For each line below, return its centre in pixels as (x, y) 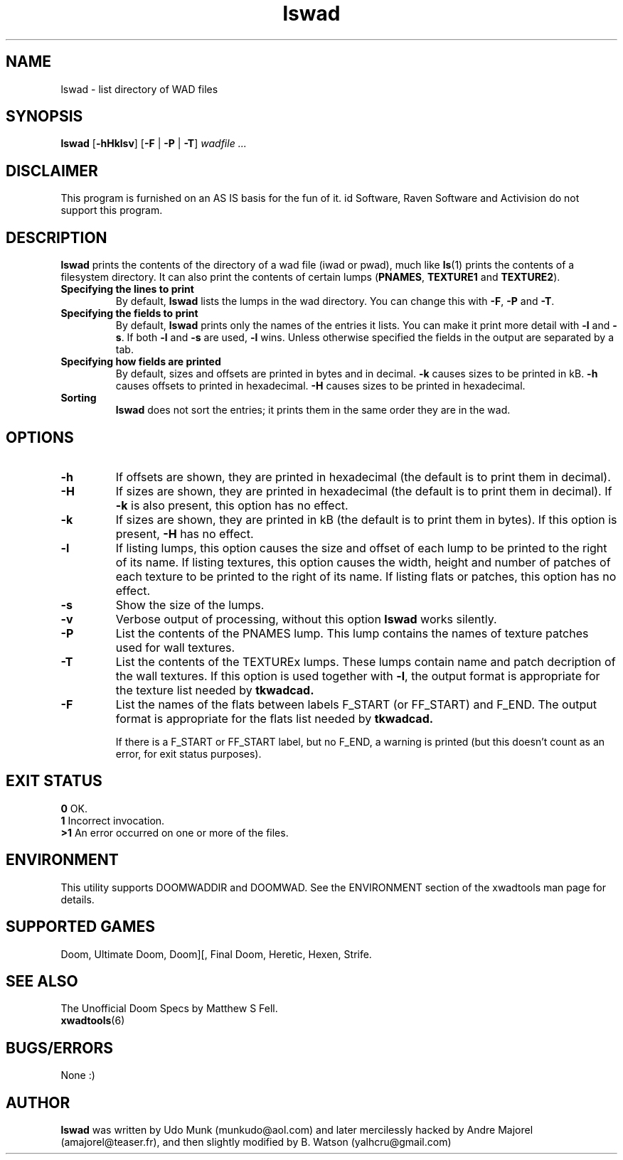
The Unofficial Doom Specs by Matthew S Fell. (169, 1009)
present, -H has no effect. (185, 533)
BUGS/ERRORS (59, 1048)
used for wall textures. (175, 647)
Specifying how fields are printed (141, 362)
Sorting (79, 398)
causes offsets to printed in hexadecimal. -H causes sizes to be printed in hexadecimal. (320, 386)
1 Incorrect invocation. (113, 820)
